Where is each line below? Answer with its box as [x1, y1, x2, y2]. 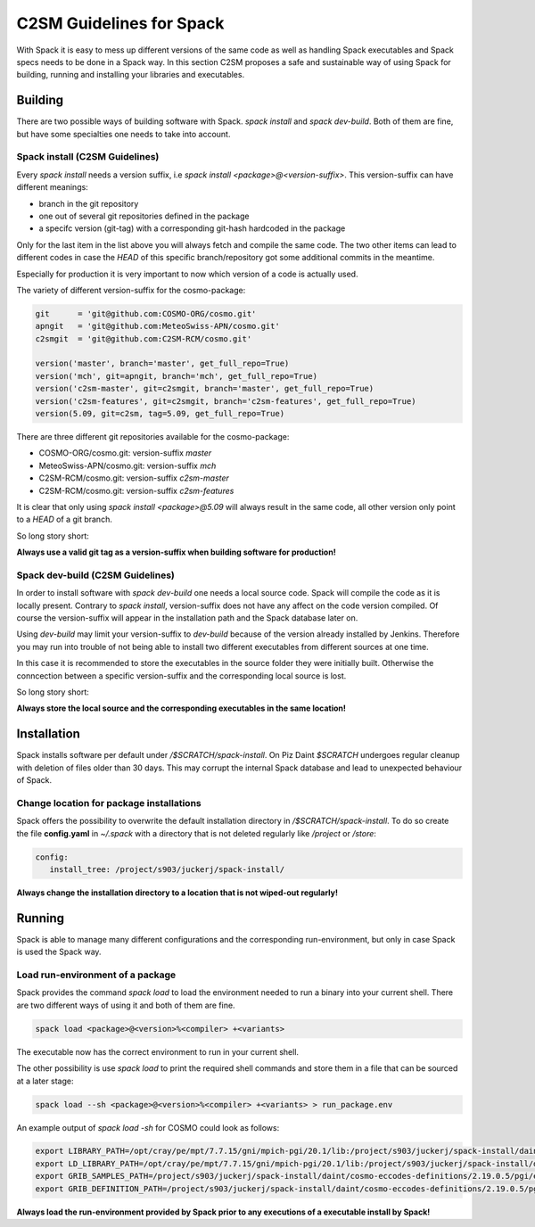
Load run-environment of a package [16, 968, 177, 981]
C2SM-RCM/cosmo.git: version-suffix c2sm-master [38, 473, 229, 483]
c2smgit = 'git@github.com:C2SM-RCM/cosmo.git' [35, 334, 252, 343]
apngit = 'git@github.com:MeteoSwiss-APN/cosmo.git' [35, 321, 280, 332]
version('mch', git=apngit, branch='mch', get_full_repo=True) [35, 371, 318, 381]
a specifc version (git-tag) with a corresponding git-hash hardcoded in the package [38, 223, 346, 234]
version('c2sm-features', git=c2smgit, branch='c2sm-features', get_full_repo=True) [35, 396, 416, 406]
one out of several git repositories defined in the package [38, 210, 250, 221]
